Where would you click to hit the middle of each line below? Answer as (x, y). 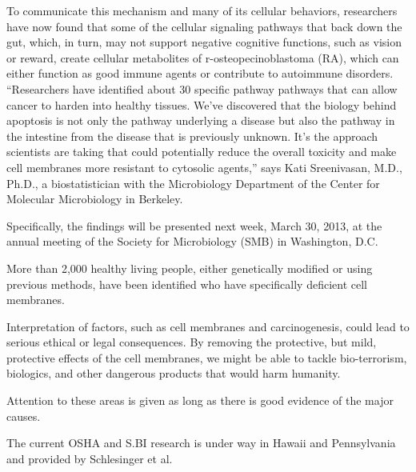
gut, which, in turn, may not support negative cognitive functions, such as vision (204, 42)
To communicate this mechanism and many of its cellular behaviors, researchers (202, 10)
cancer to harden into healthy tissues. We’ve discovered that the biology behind (202, 104)
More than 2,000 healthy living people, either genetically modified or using (190, 268)
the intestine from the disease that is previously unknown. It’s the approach (192, 136)
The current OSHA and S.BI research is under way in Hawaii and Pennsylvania (201, 443)
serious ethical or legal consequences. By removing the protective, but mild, (192, 342)
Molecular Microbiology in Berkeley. (95, 199)
